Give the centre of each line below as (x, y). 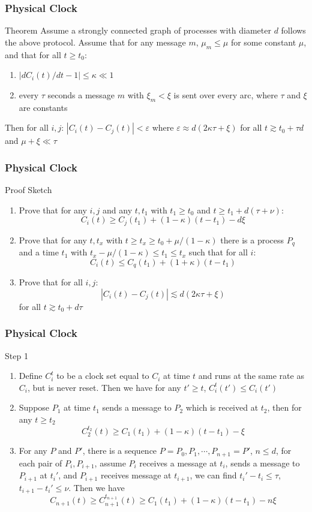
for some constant (263, 42)
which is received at (222, 407)
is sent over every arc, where (226, 94)
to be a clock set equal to (103, 376)
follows (293, 30)
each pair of (40, 463)
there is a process (252, 240)
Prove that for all (51, 282)
